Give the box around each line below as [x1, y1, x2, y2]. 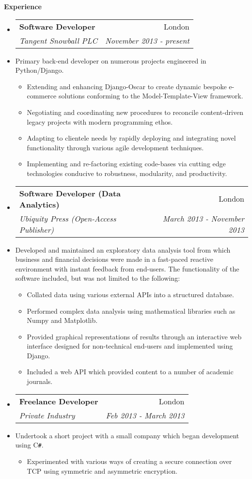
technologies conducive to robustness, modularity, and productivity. [27, 168, 227, 178]
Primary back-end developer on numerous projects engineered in [15, 55, 206, 65]
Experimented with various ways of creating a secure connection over [27, 456, 232, 466]
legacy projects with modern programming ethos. [27, 116, 173, 127]
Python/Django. [15, 65, 64, 75]
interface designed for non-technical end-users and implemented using [27, 341, 233, 351]
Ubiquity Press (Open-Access [19, 212, 116, 224]
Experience [4, 1, 42, 11]
